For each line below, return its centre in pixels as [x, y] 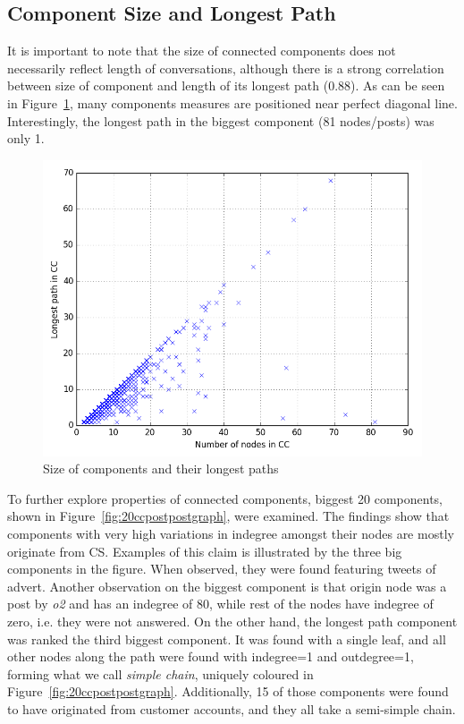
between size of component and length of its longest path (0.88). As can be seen [226, 85]
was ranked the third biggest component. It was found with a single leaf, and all [227, 639]
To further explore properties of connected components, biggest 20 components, [225, 498]
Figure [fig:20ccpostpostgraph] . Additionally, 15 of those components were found [228, 691]
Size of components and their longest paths [161, 468]
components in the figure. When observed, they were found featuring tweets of [222, 569]
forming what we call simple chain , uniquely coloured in [160, 673]
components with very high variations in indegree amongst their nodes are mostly [231, 534]
